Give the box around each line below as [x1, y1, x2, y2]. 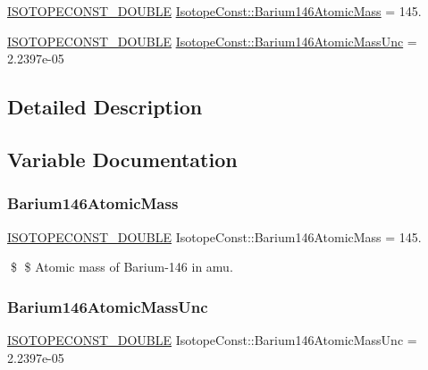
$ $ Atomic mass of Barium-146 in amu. [10, 257, 233, 276]
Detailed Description [7, 93, 203, 121]
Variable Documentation [7, 145, 238, 172]
